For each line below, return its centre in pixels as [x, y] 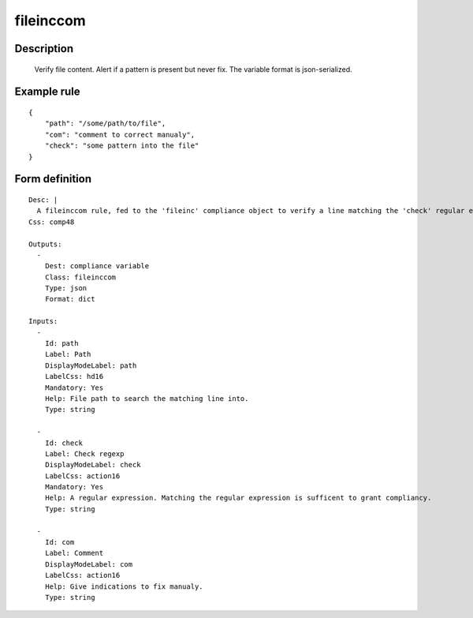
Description [44, 49]
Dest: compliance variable [97, 266]
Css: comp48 [52, 222]
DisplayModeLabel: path [91, 365]
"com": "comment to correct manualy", [120, 135]
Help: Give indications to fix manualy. [124, 586]
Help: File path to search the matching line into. [147, 398]
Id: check [63, 443]
